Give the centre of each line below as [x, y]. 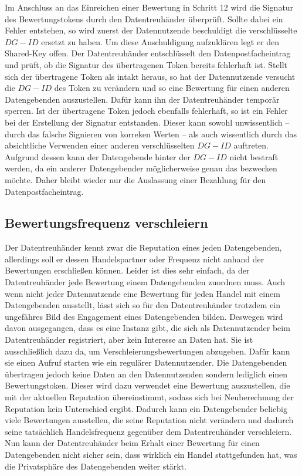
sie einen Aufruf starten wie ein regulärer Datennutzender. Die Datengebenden [146, 362]
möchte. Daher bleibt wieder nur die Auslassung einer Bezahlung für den [135, 179]
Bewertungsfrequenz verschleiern [106, 223]
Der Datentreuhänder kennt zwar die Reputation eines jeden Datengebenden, [143, 247]
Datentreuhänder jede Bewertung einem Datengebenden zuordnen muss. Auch [145, 282]
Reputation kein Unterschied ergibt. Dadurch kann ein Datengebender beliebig [146, 408]
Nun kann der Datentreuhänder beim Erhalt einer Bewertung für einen [132, 443]
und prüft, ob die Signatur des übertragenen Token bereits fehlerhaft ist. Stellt [146, 64]
